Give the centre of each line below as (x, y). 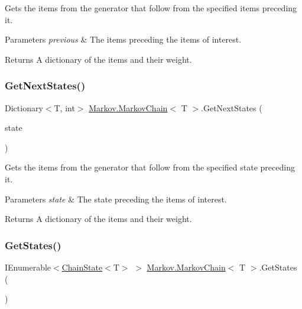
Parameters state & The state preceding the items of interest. (116, 199)
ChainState (82, 267)
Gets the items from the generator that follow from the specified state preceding (150, 167)
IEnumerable (28, 267)
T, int (64, 107)
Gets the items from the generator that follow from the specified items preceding (151, 8)
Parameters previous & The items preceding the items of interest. (123, 39)
